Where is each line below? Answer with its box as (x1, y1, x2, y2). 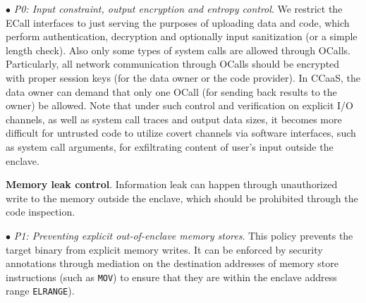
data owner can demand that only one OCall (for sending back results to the (6, 84, 337, 99)
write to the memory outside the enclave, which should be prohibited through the (6, 190, 358, 205)
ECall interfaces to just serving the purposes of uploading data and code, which (6, 15, 350, 30)
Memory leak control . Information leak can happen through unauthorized (6, 177, 338, 192)
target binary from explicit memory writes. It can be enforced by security (6, 242, 323, 256)
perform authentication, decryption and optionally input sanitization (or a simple (6, 29, 358, 44)
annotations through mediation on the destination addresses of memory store (6, 256, 338, 271)
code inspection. (6, 204, 75, 219)
